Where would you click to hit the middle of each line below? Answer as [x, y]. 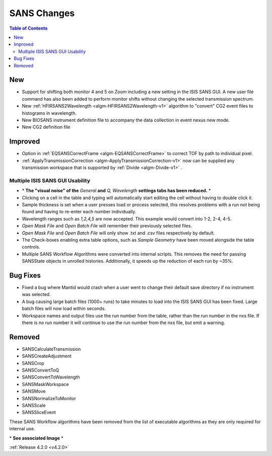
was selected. [36, 294]
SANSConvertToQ [41, 370]
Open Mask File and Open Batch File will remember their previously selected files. [107, 226]
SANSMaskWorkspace [45, 384]
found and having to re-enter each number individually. [79, 212]
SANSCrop [33, 363]
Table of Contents [28, 28]
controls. [31, 247]
